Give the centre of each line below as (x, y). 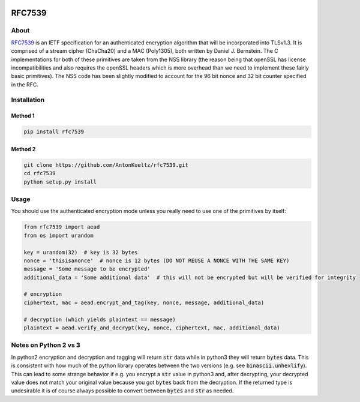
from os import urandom (59, 235)
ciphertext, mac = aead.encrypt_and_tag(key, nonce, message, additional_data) (144, 302)
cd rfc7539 (40, 173)
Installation (28, 100)
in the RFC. (25, 85)
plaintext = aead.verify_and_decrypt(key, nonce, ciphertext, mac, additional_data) (152, 328)
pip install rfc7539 (54, 132)
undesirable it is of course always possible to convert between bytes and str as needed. (122, 391)
